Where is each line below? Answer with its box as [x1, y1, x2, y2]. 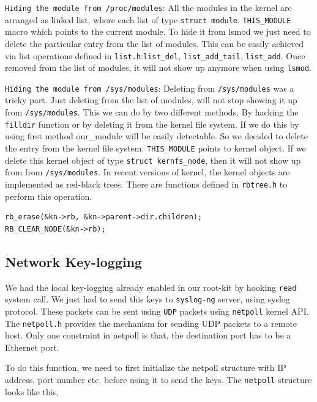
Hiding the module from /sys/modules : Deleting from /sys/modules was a [5, 81, 294, 94]
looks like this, [5, 385, 59, 398]
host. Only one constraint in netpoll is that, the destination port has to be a [5, 329, 291, 342]
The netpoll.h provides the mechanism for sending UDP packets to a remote [5, 316, 297, 329]
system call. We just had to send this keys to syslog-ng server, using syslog [5, 293, 290, 305]
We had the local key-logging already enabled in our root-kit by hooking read [5, 280, 297, 293]
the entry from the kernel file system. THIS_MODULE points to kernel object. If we [5, 141, 306, 154]
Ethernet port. [5, 340, 59, 353]
